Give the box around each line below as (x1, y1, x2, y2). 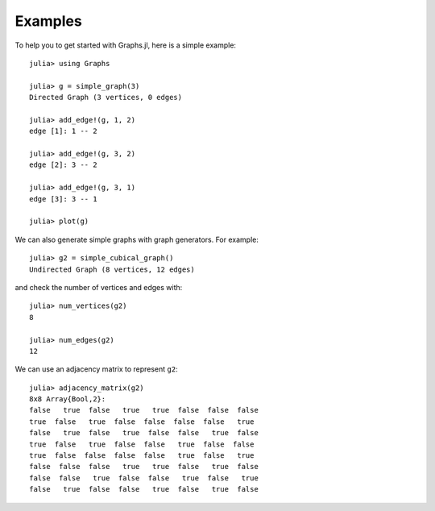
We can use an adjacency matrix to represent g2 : (14, 364, 178, 374)
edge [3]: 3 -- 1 (29, 194, 97, 203)
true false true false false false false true (29, 417, 255, 426)
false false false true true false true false (29, 462, 259, 472)
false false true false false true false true (29, 473, 259, 483)
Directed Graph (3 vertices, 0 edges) (29, 93, 183, 102)
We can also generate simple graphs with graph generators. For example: (14, 235, 259, 244)
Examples (14, 12, 82, 30)
